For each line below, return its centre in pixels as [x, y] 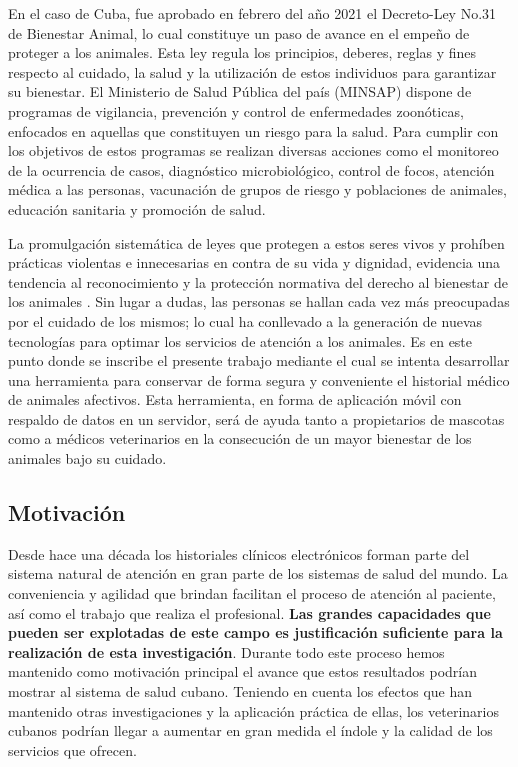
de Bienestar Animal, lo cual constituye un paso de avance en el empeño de [239, 32]
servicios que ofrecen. [72, 749]
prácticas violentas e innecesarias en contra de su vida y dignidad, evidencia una [254, 262]
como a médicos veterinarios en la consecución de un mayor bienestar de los [240, 438]
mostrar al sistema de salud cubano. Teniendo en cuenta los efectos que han [240, 691]
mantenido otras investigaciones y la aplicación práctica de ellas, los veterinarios [253, 710]
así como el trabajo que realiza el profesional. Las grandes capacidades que [249, 612]
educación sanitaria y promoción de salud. [137, 208]
